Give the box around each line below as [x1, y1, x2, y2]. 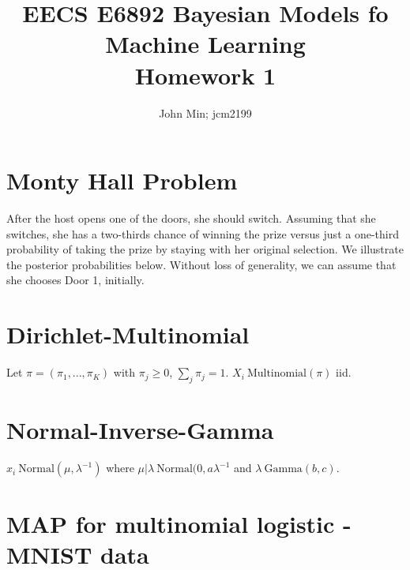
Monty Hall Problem [6, 164, 238, 197]
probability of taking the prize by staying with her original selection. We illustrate [6, 241, 404, 257]
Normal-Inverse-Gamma [6, 414, 274, 446]
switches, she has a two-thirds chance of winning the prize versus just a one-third [6, 225, 399, 242]
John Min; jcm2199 [159, 104, 252, 121]
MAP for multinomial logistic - [6, 508, 352, 540]
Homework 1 [134, 58, 276, 91]
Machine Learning [105, 28, 306, 60]
